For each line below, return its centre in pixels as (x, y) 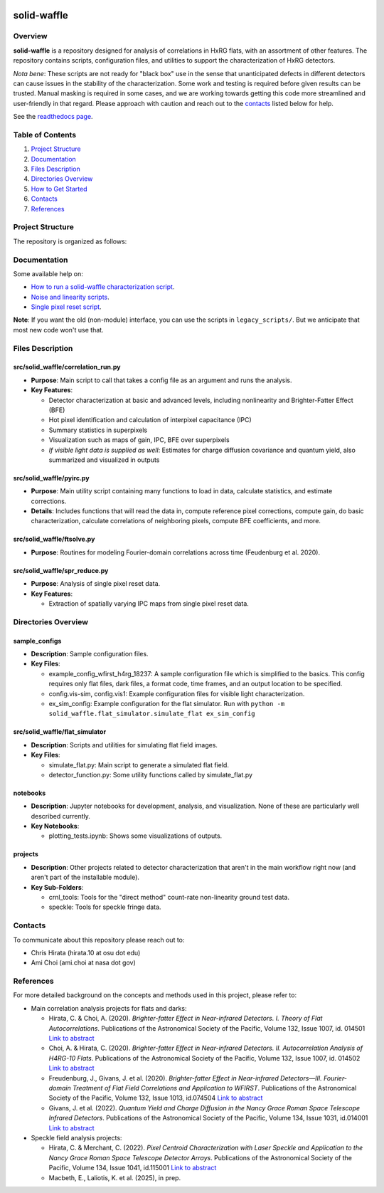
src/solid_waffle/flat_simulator (60, 732)
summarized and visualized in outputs (104, 460)
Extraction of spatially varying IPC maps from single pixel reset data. (149, 604)
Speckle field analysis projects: (76, 1137)
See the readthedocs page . (53, 117)
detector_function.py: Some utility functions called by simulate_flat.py (150, 774)
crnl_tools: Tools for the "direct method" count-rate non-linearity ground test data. (169, 898)
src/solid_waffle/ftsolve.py (54, 539)
